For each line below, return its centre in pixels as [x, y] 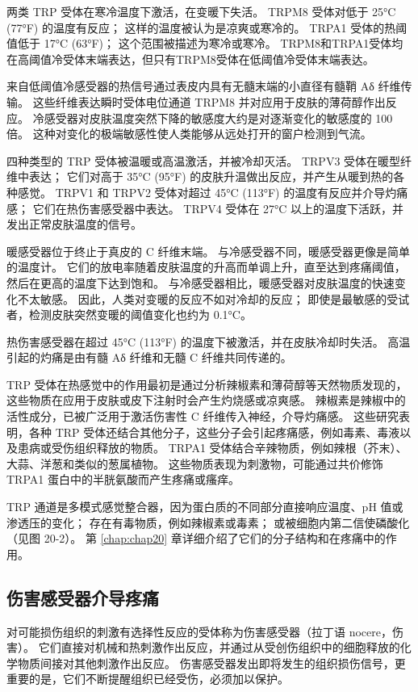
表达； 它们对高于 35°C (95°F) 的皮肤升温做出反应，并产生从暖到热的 [211, 176]
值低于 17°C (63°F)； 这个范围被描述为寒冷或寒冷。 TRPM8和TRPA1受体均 [205, 43]
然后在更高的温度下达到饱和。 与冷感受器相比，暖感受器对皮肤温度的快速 [201, 282]
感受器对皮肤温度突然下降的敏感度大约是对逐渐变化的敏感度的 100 [218, 117]
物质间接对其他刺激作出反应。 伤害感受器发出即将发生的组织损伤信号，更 [211, 663]
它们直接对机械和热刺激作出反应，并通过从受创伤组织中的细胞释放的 [219, 647]
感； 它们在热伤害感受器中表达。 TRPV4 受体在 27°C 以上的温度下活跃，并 [205, 208]
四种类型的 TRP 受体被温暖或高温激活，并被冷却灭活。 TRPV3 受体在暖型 [204, 160]
